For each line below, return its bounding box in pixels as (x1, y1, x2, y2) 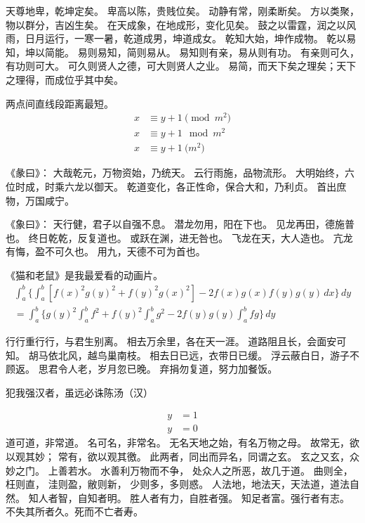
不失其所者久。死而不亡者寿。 (6, 504, 143, 519)
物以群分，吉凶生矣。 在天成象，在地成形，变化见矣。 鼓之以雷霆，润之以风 (6, 17, 357, 32)
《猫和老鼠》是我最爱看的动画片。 (6, 268, 163, 283)
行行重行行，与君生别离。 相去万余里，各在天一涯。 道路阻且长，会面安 (6, 334, 337, 348)
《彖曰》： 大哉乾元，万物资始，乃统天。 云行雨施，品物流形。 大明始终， (6, 165, 345, 180)
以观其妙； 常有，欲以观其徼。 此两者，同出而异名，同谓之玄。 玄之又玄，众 (6, 449, 359, 464)
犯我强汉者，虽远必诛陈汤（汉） (6, 385, 153, 399)
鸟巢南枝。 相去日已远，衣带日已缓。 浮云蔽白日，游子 (97, 347, 350, 362)
